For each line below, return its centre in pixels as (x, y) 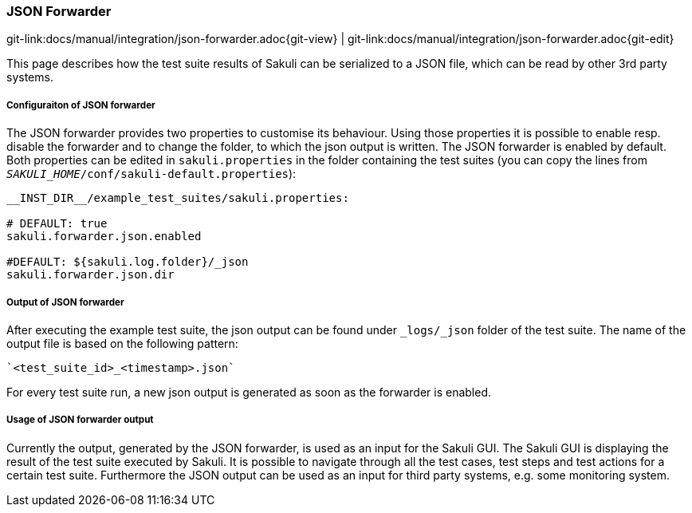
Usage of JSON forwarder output (80, 420)
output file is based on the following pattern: (122, 343)
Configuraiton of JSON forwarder (81, 105)
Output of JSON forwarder (65, 302)
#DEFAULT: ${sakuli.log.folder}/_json (128, 262)
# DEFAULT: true (57, 224)
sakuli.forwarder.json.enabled (104, 237)
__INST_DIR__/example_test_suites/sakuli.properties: (178, 198)
